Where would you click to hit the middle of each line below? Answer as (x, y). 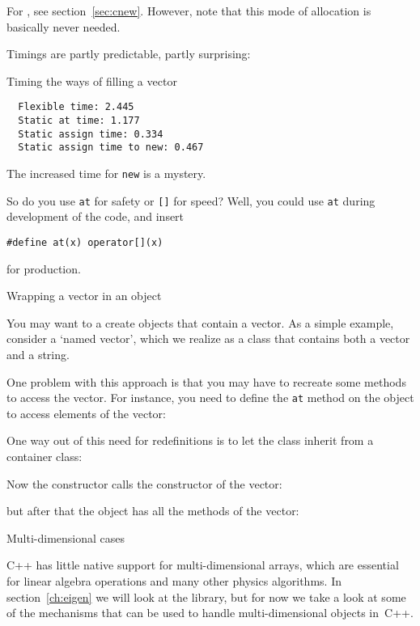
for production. (44, 268)
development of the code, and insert (95, 216)
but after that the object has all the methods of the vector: (153, 511)
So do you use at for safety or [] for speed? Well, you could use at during (191, 200)
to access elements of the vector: (86, 413)
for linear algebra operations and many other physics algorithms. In (174, 580)
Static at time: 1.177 (79, 121)
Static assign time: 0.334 (91, 134)
